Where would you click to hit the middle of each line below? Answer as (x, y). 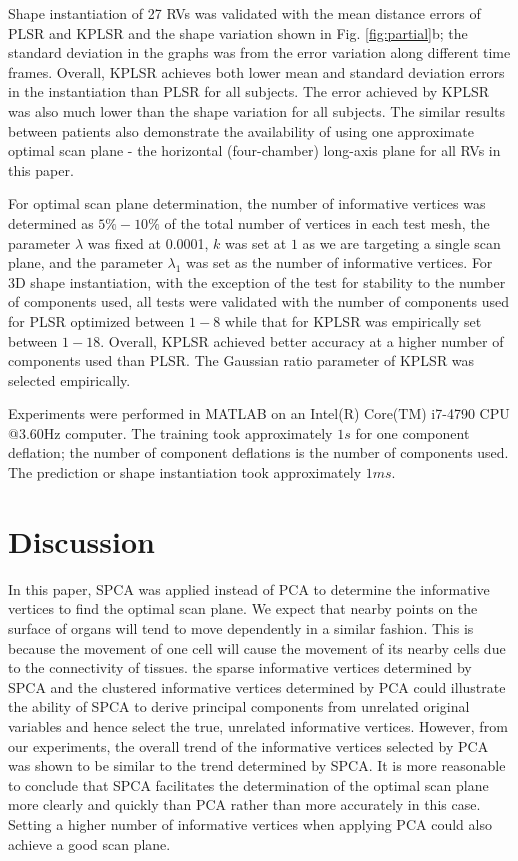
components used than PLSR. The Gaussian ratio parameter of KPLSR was (241, 360)
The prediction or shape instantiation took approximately (185, 472)
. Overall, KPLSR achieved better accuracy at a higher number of (302, 340)
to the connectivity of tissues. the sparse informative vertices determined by (240, 667)
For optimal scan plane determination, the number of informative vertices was (247, 203)
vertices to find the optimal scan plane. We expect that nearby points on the (243, 608)
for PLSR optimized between (96, 320)
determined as (51, 222)
